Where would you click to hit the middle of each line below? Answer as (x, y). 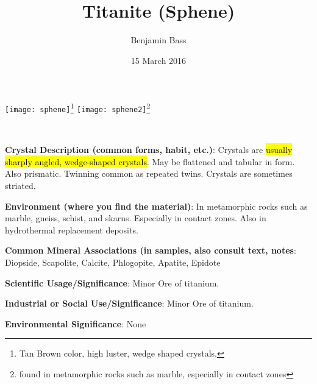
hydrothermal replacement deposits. (72, 229)
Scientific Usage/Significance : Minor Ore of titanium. (112, 283)
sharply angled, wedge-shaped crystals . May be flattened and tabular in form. (150, 161)
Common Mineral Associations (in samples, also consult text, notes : (151, 250)
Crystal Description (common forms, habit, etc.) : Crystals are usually (149, 150)
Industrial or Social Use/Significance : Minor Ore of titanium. (129, 303)
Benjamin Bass (158, 40)
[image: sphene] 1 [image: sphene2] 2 (78, 107)
